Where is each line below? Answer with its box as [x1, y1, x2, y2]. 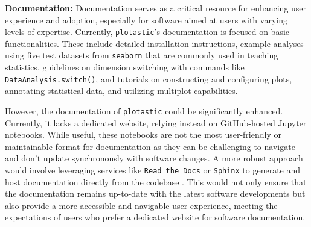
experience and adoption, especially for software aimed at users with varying [5, 13, 287, 26]
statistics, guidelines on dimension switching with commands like [5, 61, 245, 73]
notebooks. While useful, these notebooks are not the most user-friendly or [5, 128, 281, 141]
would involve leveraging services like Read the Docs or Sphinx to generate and [5, 163, 301, 176]
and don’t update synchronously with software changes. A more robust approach [5, 152, 303, 164]
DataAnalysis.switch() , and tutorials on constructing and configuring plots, [5, 72, 292, 85]
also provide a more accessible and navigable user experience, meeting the [5, 199, 278, 211]
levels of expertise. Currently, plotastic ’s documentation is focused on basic [5, 25, 290, 38]
